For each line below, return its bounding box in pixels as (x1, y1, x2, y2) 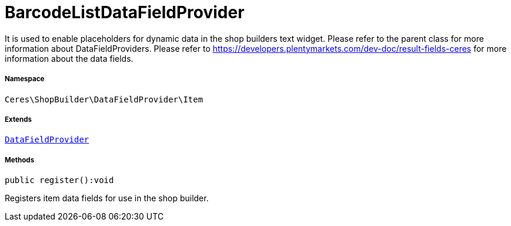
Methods (5, 155, 35, 164)
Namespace (5, 75, 45, 84)
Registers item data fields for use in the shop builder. (5, 193, 209, 204)
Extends (5, 115, 32, 124)
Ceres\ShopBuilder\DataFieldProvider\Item (5, 94, 203, 104)
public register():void (5, 175, 114, 185)
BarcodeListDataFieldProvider (5, 2, 245, 22)
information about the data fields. (5, 53, 133, 64)
